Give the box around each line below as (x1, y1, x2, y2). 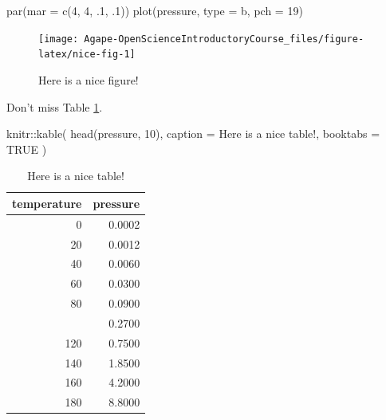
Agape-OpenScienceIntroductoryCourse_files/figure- (84, 33, 364, 45)
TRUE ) (6, 140, 47, 157)
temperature (12, 194, 82, 211)
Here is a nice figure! (38, 71, 139, 88)
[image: (38, 33, 79, 45)
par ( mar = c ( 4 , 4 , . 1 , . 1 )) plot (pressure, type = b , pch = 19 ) (6, 2, 303, 18)
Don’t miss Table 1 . (6, 98, 103, 115)
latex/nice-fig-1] (38, 49, 136, 61)
